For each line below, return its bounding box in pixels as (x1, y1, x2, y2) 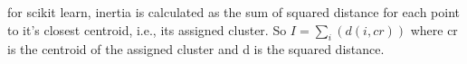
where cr (410, 20, 458, 39)
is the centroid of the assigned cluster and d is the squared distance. (7, 40, 385, 59)
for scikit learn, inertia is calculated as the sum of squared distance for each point (7, 3, 460, 21)
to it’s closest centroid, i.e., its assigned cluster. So (7, 20, 287, 39)
